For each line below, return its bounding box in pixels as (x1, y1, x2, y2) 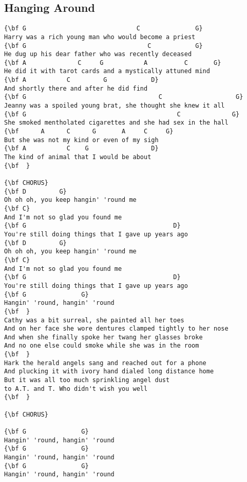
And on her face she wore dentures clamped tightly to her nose (4, 325, 229, 333)
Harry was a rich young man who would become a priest (4, 33, 196, 41)
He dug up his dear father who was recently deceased (4, 50, 192, 58)
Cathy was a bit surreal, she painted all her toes (4, 316, 184, 324)
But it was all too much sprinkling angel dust (4, 376, 170, 384)
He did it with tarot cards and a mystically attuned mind (4, 67, 210, 75)
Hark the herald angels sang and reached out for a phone (4, 359, 206, 367)
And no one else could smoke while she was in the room (4, 342, 199, 350)
